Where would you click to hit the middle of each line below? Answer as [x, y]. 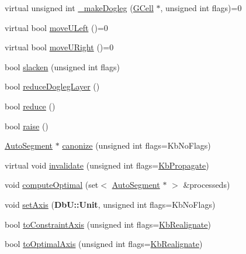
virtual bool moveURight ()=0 [59, 47]
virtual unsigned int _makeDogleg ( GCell [79, 8]
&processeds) [207, 185]
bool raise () [27, 126]
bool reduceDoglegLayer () [52, 86]
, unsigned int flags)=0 [201, 8]
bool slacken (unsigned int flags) [63, 66]
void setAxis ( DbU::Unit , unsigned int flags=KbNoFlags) [110, 204]
